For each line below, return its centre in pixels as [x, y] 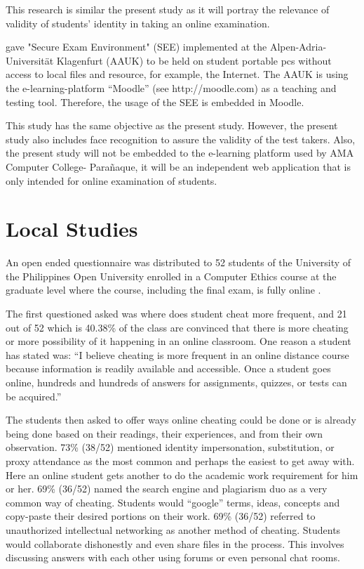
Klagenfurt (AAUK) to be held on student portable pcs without [194, 60]
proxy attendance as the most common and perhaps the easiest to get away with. [180, 460]
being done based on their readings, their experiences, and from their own [164, 433]
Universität [30, 60]
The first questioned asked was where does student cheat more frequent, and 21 [176, 314]
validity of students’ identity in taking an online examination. [138, 23]
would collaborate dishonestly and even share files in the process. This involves [175, 543]
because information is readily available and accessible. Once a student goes [168, 368]
